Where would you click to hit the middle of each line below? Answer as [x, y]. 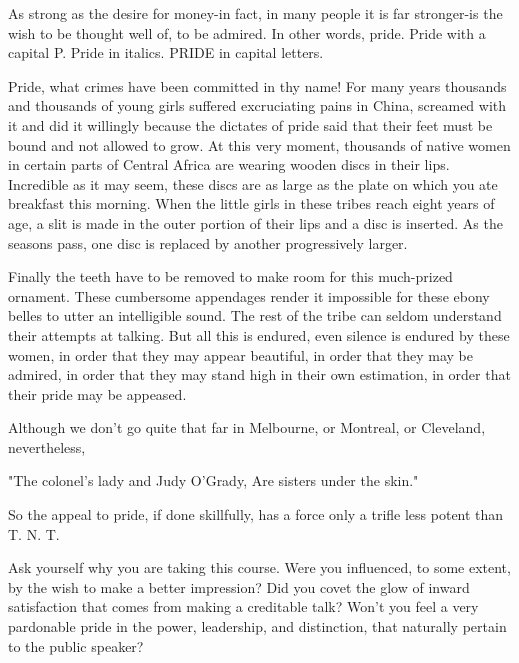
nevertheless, [47, 446]
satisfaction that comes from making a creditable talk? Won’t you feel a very [243, 606]
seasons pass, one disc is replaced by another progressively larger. [208, 242]
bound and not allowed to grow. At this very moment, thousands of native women [259, 144]
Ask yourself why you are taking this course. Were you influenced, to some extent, [259, 567]
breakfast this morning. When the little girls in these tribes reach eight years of [251, 203]
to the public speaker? [76, 645]
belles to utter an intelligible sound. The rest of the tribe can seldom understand [255, 315]
